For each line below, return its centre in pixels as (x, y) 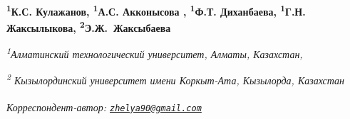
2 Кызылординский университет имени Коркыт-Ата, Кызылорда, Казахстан (175, 79)
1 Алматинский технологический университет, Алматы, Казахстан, (155, 53)
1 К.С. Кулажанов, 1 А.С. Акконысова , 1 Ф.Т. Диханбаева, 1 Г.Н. (156, 10)
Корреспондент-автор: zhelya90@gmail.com (104, 107)
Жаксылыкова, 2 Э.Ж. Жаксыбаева (89, 27)
